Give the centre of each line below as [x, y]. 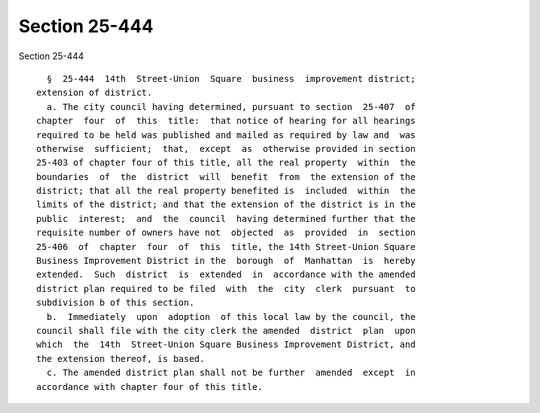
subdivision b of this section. [115, 303]
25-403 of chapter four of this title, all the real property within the [226, 163]
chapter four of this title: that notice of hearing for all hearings [226, 121]
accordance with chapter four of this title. [150, 386]
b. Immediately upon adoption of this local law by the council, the [231, 316]
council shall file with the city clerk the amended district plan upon [226, 330]
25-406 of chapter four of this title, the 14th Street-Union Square [226, 246]
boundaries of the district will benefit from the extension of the [226, 176]
